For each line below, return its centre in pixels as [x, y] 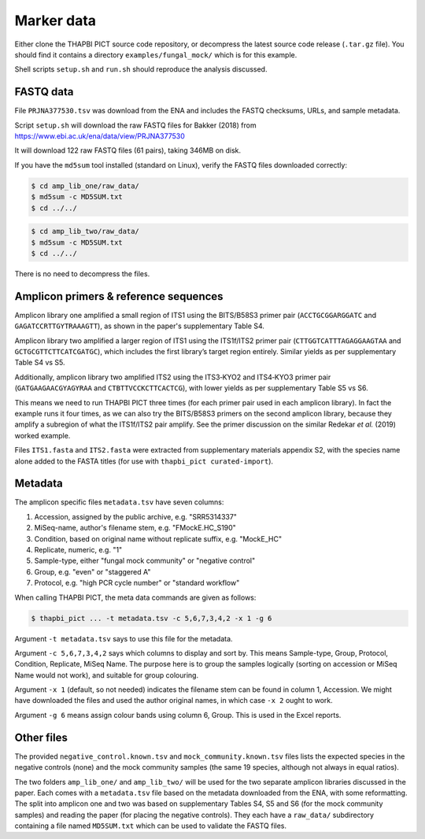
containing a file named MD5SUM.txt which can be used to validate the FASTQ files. [151, 826]
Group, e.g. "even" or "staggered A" [92, 571]
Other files [41, 737]
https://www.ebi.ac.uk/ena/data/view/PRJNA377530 [100, 136]
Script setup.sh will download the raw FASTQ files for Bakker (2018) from [135, 125]
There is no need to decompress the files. [82, 274]
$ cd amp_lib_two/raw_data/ [85, 231]
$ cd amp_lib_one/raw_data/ [85, 186]
